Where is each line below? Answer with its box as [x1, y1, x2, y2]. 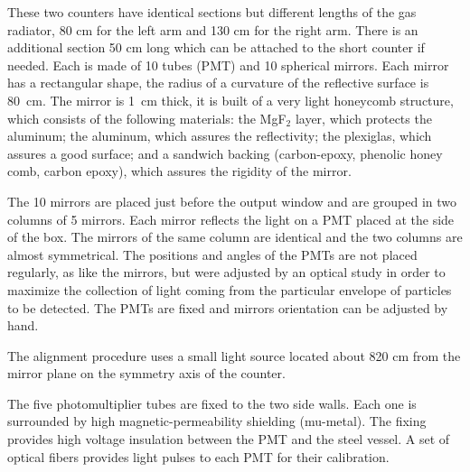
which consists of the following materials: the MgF [7, 108, 287, 127]
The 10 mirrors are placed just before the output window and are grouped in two [7, 191, 457, 210]
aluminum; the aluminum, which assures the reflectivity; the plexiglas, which [7, 126, 432, 145]
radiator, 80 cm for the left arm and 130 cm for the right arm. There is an [7, 20, 418, 39]
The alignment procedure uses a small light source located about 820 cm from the [7, 346, 461, 365]
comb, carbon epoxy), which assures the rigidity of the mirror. [7, 162, 352, 180]
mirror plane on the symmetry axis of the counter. [7, 364, 286, 383]
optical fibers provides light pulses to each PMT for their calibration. [7, 447, 390, 466]
